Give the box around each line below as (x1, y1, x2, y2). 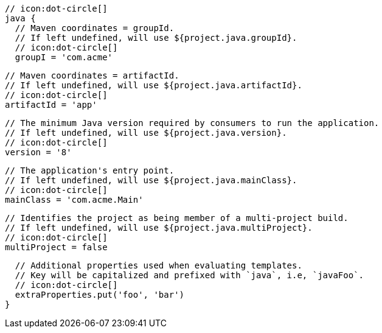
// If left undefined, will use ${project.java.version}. (5, 128, 287, 138)
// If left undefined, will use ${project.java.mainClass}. (5, 175, 297, 185)
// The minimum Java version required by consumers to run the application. (5, 118, 380, 128)
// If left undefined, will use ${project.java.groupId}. (15, 33, 297, 43)
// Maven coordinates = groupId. (15, 23, 175, 33)
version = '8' (5, 147, 72, 157)
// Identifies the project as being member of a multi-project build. (5, 213, 349, 223)
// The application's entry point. (5, 166, 175, 175)
